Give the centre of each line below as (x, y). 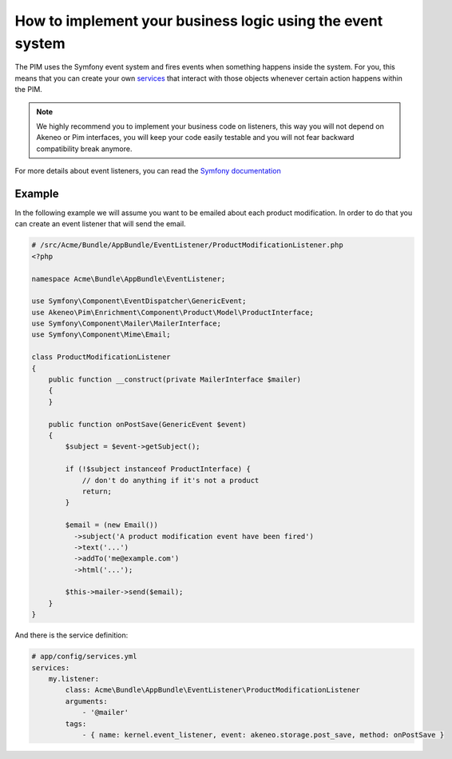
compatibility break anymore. (84, 149)
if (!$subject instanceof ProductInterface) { (158, 469)
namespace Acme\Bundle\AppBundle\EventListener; (129, 279)
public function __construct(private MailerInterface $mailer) (175, 379)
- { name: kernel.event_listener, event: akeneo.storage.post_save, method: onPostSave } (263, 735)
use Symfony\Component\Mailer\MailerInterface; (126, 324)
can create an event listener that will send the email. (101, 224)
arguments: (86, 701)
